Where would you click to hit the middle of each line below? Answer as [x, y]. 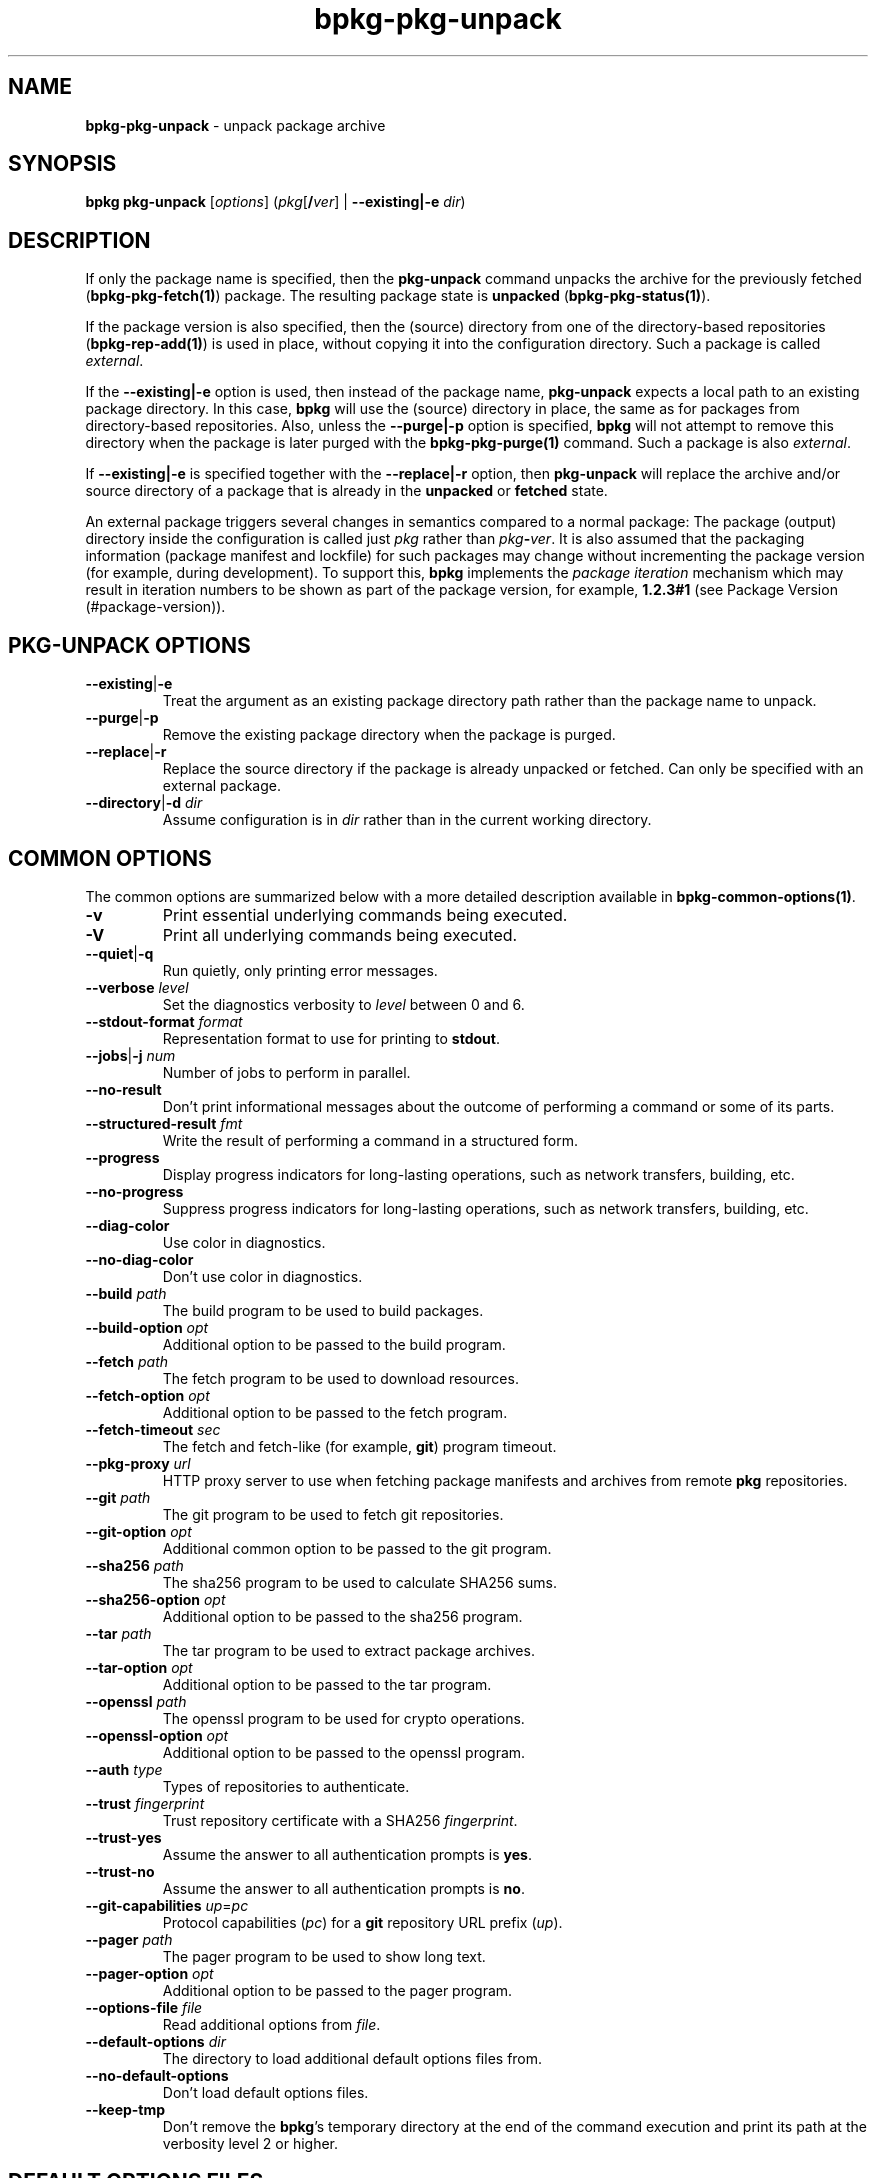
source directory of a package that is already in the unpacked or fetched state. [346, 491]
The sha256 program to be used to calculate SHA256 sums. [360, 1582]
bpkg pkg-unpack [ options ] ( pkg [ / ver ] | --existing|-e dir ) [275, 202]
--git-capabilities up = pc [167, 1905]
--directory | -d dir [144, 803]
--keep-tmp [125, 2109]
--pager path [129, 1939]
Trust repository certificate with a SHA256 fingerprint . [340, 1820]
